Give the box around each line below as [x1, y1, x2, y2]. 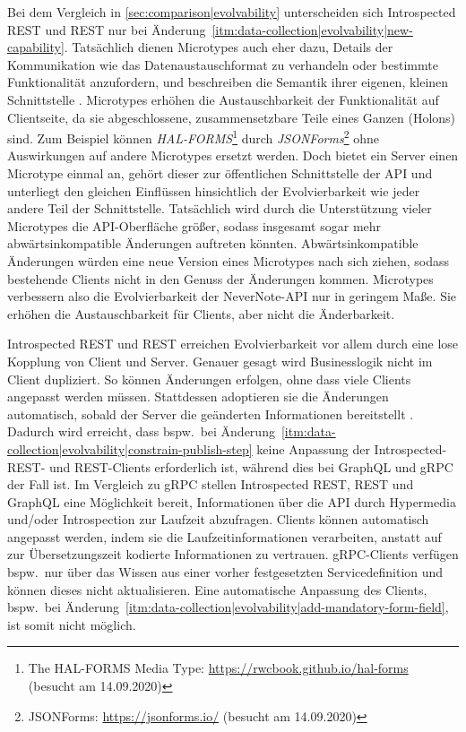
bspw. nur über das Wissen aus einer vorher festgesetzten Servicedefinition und [7, 563, 444, 581]
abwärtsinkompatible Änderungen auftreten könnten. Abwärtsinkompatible [7, 234, 419, 253]
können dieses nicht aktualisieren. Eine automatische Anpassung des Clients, [7, 580, 427, 599]
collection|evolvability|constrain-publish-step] [7, 439, 253, 458]
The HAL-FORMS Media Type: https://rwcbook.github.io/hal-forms [28, 659, 409, 677]
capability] [7, 38, 65, 56]
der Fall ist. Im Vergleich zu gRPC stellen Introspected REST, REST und [7, 475, 414, 494]
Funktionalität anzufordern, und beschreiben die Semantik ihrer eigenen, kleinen [7, 73, 449, 91]
